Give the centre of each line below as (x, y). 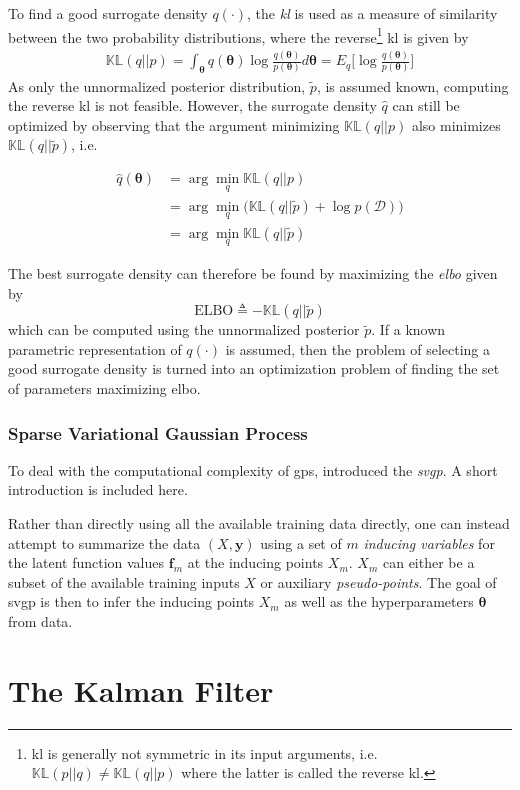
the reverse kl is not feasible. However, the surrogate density (192, 105)
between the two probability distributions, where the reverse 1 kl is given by (238, 35)
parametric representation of (95, 348)
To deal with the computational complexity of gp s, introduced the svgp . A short (253, 469)
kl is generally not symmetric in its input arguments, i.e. (204, 752)
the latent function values (86, 562)
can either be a (428, 562)
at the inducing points (255, 562)
